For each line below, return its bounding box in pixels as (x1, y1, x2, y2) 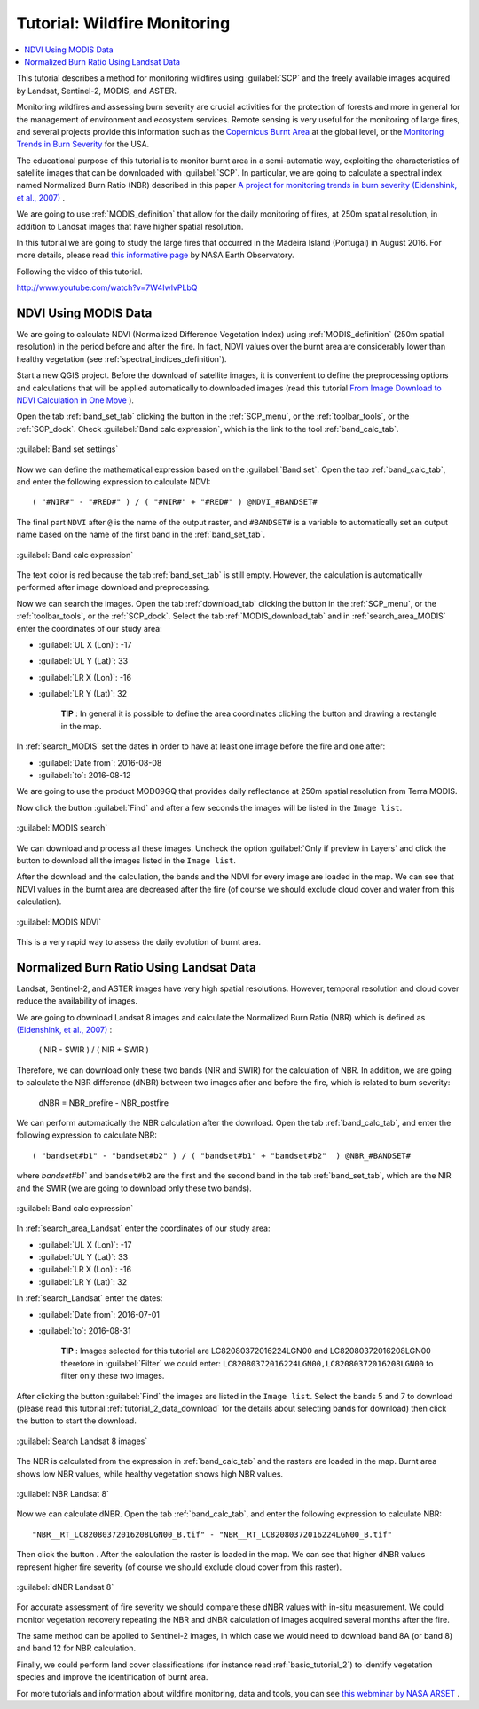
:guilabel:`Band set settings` (16, 444, 119, 454)
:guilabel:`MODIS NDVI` (16, 917, 102, 927)
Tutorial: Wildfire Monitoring (16, 13, 231, 33)
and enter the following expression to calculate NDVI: (16, 476, 211, 487)
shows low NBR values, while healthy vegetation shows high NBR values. (16, 1469, 284, 1479)
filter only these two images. (60, 1371, 165, 1382)
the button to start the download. (16, 1415, 137, 1426)
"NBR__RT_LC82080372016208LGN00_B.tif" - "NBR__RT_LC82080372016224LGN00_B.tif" (32, 1529, 393, 1540)
